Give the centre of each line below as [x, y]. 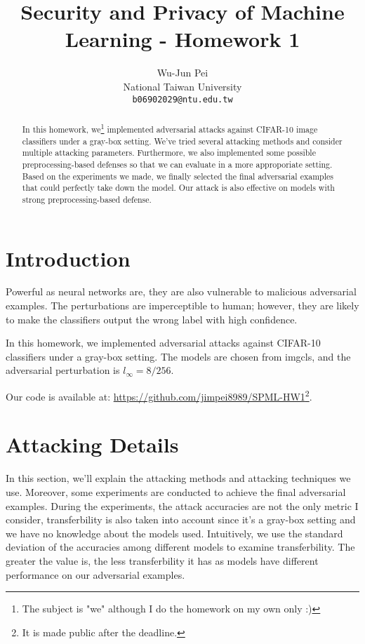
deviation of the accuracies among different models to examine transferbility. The [180, 547]
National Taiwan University [182, 86]
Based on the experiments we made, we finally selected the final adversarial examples [178, 176]
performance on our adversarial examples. [95, 574]
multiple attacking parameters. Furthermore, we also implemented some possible [169, 153]
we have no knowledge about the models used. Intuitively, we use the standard [174, 533]
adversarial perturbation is [63, 370]
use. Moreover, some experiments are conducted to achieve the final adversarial [176, 491]
